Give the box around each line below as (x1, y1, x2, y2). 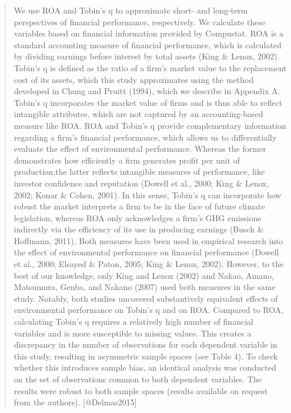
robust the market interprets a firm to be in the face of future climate (14, 200, 265, 212)
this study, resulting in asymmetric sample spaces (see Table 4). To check (14, 349, 278, 362)
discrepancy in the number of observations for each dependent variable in (14, 338, 277, 351)
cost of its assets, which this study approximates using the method (14, 73, 254, 85)
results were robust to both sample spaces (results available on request (14, 384, 268, 397)
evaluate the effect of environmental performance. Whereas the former (14, 142, 266, 155)
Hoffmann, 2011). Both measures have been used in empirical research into (14, 234, 283, 247)
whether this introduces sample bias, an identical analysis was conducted (14, 361, 276, 374)
